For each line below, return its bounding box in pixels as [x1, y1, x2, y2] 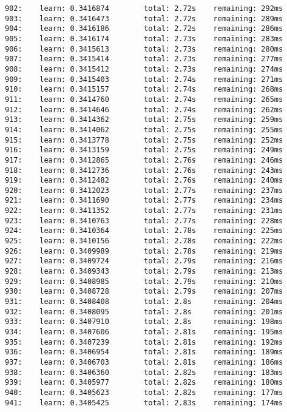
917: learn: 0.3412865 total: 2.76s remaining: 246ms [5, 155, 283, 164]
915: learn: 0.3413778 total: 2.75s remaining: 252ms [5, 135, 283, 144]
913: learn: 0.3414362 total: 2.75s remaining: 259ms [5, 115, 283, 124]
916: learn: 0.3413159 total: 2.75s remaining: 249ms [5, 146, 283, 155]
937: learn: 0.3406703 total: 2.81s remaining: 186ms [5, 357, 283, 366]
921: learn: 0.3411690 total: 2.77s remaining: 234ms [5, 196, 283, 205]
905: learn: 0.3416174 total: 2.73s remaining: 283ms [5, 34, 283, 43]
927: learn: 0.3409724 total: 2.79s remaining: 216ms [5, 257, 283, 266]
